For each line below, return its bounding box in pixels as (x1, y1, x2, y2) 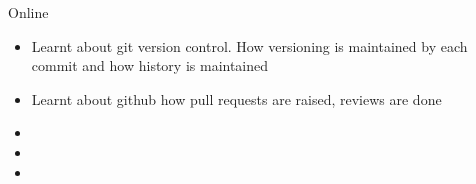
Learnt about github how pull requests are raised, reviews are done (31, 88, 442, 109)
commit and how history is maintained (31, 55, 269, 76)
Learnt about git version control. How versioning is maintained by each (31, 35, 468, 56)
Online (8, 2, 49, 22)
